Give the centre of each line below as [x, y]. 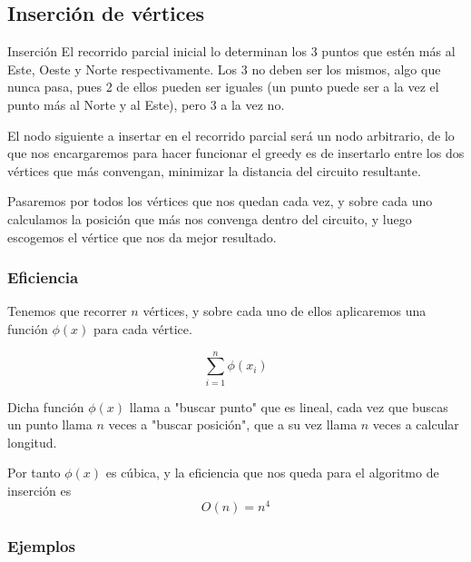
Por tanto [34, 473]
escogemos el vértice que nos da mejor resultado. [142, 237]
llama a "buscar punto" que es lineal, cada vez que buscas [289, 406]
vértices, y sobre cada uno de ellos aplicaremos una [285, 311]
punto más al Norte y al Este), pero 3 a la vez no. [146, 104]
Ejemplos [41, 545]
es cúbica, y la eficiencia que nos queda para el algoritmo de [272, 473]
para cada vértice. [142, 328]
